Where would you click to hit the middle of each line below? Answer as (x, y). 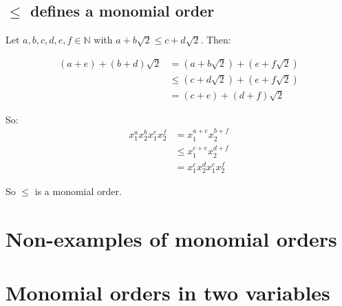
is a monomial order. (78, 191)
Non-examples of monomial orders (171, 238)
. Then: (216, 40)
